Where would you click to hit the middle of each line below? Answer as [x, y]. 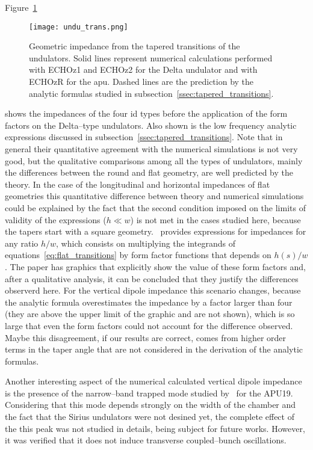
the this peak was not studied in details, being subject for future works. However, [155, 428]
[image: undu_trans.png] [79, 27]
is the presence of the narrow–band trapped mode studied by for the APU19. [149, 393]
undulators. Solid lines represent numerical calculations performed [151, 57]
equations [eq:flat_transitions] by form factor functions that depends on [138, 255]
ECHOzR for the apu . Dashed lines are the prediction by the [141, 82]
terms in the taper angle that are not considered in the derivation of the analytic [154, 349]
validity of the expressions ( [56, 219]
